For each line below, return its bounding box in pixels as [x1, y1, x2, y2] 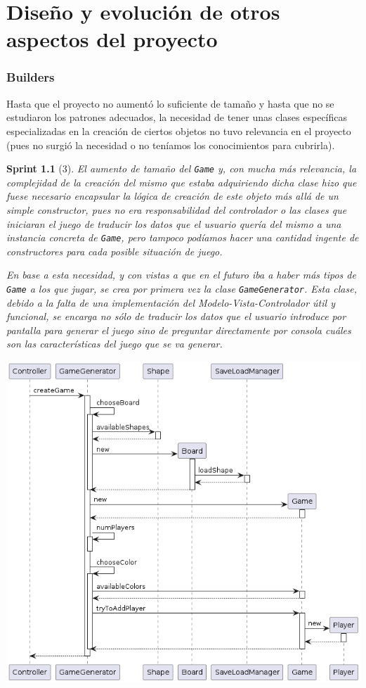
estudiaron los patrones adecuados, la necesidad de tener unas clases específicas [6, 110, 347, 125]
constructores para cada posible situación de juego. [6, 243, 223, 258]
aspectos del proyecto [6, 25, 218, 53]
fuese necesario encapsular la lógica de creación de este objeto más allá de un [6, 189, 339, 203]
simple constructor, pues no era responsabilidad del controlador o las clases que [6, 203, 347, 217]
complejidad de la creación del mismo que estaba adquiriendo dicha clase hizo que [6, 174, 357, 189]
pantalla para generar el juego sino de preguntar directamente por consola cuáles [6, 322, 351, 337]
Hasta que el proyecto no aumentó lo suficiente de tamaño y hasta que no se [6, 96, 334, 110]
